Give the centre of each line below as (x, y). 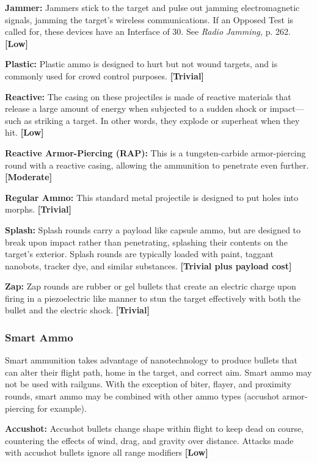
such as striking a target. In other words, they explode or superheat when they (152, 120)
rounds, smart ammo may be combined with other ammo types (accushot (142, 396)
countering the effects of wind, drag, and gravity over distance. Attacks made (149, 440)
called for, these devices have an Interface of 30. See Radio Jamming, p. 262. (148, 31)
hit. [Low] (24, 132)
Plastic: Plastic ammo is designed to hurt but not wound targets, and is (141, 64)
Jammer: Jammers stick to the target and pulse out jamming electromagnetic (152, 7)
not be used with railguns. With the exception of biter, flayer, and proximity (148, 384)
